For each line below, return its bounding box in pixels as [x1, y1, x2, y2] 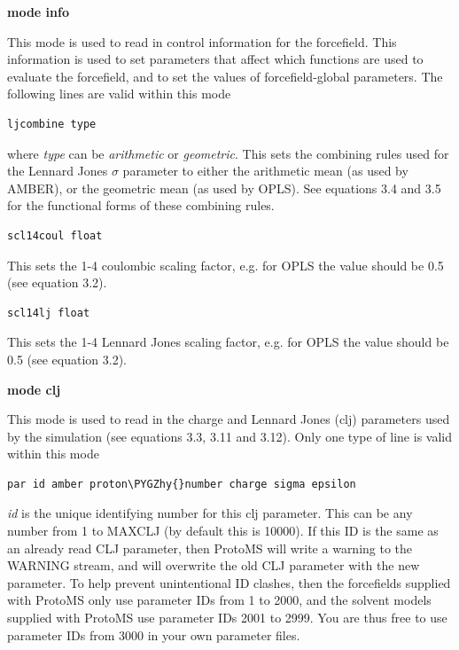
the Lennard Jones [7, 161, 108, 180]
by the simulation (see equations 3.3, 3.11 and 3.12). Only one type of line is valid [7, 427, 452, 445]
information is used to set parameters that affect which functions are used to [7, 50, 424, 68]
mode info [7, 3, 69, 20]
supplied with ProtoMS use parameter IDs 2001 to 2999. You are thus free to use [7, 608, 447, 627]
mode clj [7, 380, 61, 398]
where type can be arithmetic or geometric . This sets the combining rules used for [7, 144, 449, 162]
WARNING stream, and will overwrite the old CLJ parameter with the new [7, 556, 420, 575]
